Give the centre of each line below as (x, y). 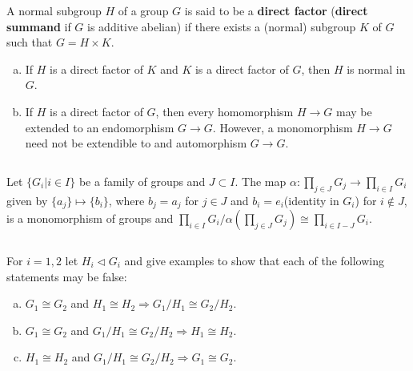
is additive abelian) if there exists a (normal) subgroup (222, 26)
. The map (261, 181)
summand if (39, 26)
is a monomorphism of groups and (90, 218)
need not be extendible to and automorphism (136, 143)
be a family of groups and (142, 181)
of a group (143, 10)
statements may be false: (67, 276)
